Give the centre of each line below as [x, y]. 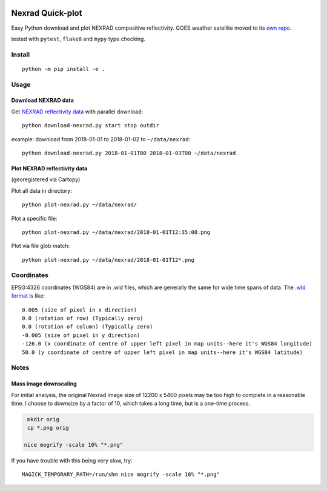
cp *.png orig [48, 428]
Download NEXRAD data [42, 101]
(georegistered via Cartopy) [46, 179]
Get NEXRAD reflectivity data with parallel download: [77, 112]
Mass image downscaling [44, 384]
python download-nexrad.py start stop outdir [91, 125]
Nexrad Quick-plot [47, 13]
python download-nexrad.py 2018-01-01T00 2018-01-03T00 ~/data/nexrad [129, 153]
